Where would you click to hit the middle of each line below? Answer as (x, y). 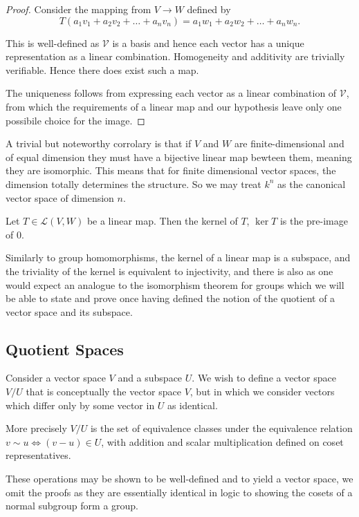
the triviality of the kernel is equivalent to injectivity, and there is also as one (169, 271)
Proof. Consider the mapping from (79, 9)
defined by (209, 9)
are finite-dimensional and (289, 143)
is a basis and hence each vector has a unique (208, 43)
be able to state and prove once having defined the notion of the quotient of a (171, 298)
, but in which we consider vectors (262, 392)
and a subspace (150, 378)
